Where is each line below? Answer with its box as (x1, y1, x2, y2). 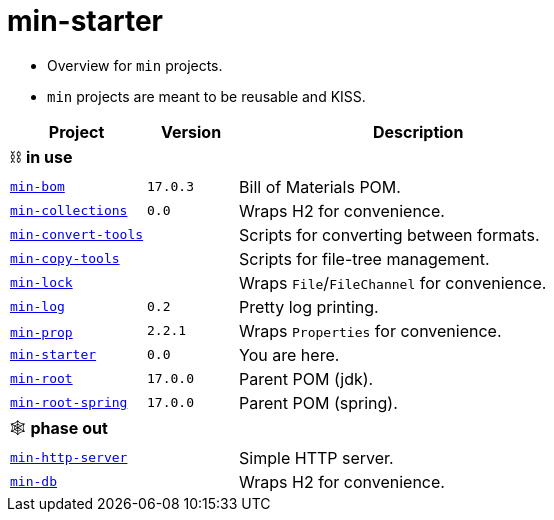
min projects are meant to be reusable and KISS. (47, 87, 366, 105)
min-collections (10, 203, 128, 219)
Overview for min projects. (47, 56, 223, 74)
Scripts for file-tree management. (239, 248, 490, 269)
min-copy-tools (10, 251, 120, 267)
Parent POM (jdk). (239, 368, 374, 389)
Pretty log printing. (239, 296, 379, 317)
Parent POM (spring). (239, 392, 398, 413)
